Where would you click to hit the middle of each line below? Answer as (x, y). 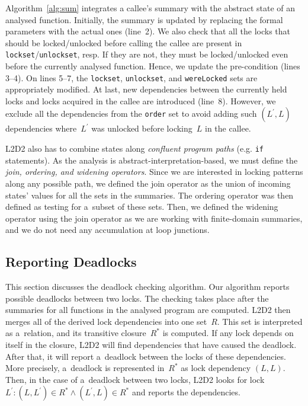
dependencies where (41, 128)
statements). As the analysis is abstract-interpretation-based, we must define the (152, 160)
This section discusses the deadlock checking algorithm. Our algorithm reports (147, 287)
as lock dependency (216, 368)
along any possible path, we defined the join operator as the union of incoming (148, 183)
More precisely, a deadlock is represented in (85, 368)
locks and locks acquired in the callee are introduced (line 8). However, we (141, 100)
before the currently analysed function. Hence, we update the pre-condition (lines (153, 66)
